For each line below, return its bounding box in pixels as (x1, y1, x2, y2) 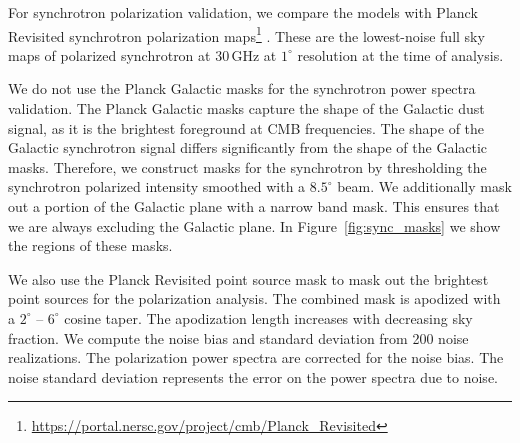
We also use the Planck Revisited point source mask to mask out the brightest (8, 268, 489, 289)
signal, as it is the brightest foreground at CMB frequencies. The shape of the (8, 117, 485, 138)
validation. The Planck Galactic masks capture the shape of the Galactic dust (8, 98, 485, 119)
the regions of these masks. (8, 235, 173, 256)
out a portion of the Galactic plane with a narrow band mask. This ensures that (8, 196, 500, 216)
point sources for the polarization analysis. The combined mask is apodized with (8, 288, 501, 309)
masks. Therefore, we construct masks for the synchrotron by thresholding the (8, 156, 487, 177)
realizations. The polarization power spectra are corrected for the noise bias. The (8, 347, 504, 368)
